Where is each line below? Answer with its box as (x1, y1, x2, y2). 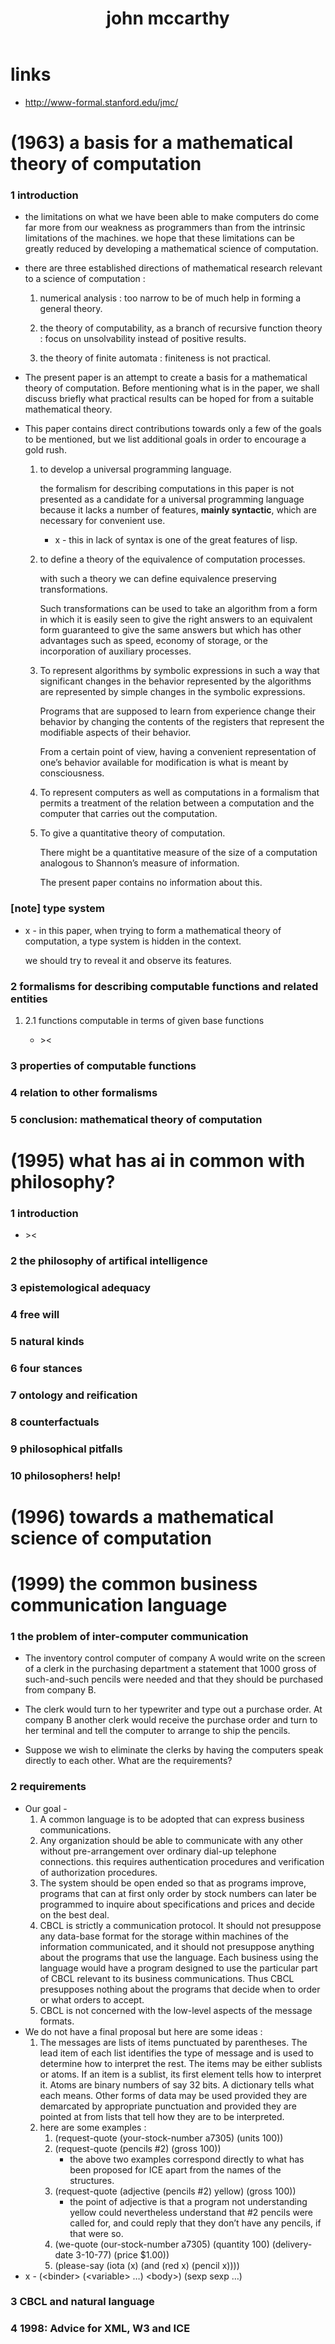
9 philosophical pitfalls (10, 1442, 123, 1456)
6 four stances (10, 1361, 83, 1375)
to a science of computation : (24, 273, 146, 285)
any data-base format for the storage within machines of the (39, 1930, 289, 1942)
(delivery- (271, 2238, 313, 2250)
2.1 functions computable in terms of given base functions (24, 1015, 265, 1027)
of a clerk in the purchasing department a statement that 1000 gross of (24, 1663, 317, 1675)
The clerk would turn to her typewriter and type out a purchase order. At (24, 1703, 323, 1716)
